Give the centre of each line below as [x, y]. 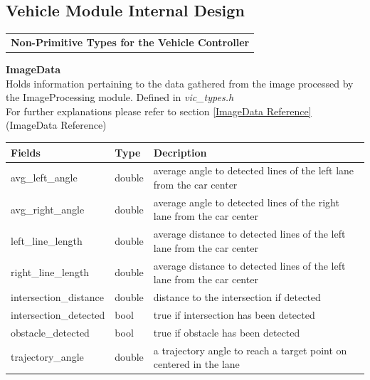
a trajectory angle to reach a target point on [250, 350]
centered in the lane [196, 364]
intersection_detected [58, 314]
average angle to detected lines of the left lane [254, 170]
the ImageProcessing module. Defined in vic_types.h [120, 97]
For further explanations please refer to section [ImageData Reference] [159, 111]
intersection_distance [57, 297]
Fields [26, 152]
